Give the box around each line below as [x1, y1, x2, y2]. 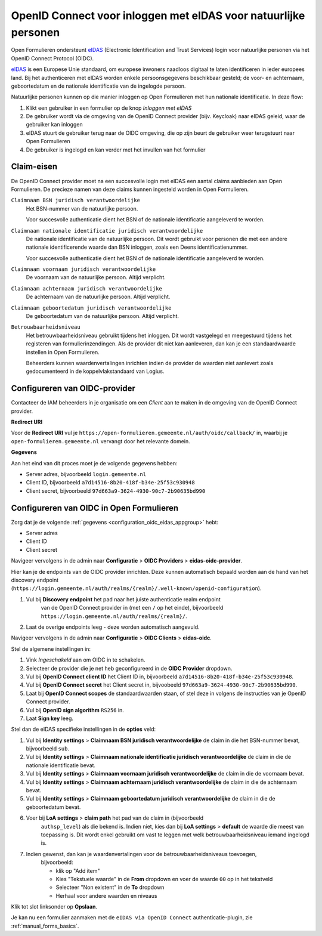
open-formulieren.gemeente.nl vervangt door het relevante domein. [11, 437, 190, 444]
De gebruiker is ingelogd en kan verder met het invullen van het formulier [26, 146, 206, 153]
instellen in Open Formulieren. [26, 348, 100, 356]
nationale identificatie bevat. [26, 761, 95, 769]
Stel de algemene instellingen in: [11, 645, 91, 653]
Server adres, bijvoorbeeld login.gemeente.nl [26, 471, 146, 477]
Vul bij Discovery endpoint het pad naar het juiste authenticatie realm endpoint [26, 595, 221, 603]
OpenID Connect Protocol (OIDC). [11, 54, 94, 62]
